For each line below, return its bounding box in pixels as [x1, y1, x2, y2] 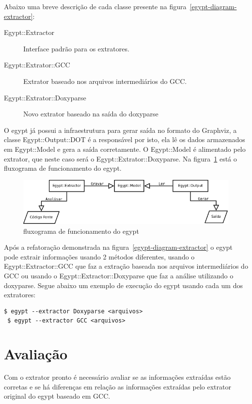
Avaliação [4, 344, 68, 364]
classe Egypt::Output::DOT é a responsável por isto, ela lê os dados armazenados [4, 134, 245, 145]
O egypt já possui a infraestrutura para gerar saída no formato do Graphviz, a [4, 125, 237, 135]
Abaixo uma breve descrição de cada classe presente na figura [4, 1, 187, 11]
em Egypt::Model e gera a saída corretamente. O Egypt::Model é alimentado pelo [4, 144, 246, 154]
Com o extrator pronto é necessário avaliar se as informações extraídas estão [4, 372, 231, 382]
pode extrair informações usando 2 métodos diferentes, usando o [4, 251, 195, 261]
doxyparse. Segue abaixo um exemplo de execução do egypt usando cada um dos [4, 280, 243, 290]
